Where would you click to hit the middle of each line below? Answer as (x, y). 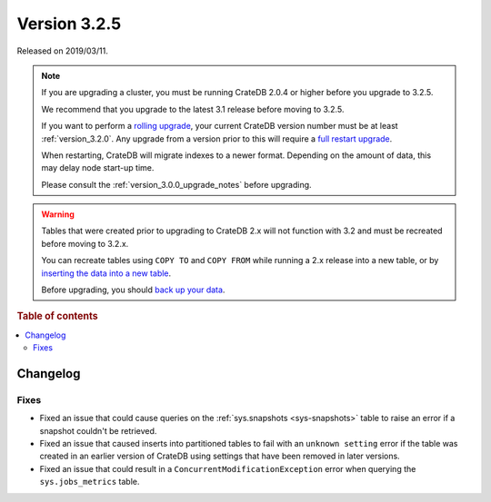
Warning (58, 214)
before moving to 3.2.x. (85, 243)
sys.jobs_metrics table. (90, 482)
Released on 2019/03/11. (62, 51)
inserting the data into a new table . (106, 273)
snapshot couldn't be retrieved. (98, 430)
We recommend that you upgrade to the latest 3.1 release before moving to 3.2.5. (193, 109)
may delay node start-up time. (98, 168)
